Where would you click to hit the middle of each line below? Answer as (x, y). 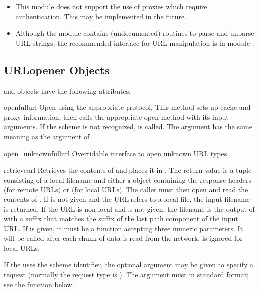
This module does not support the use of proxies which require (111, 6)
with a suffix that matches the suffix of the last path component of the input (121, 219)
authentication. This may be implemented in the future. (101, 16)
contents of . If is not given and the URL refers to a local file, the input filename (127, 199)
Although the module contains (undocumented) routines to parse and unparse (135, 33)
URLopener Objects (57, 69)
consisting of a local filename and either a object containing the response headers (128, 179)
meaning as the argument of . (49, 136)
